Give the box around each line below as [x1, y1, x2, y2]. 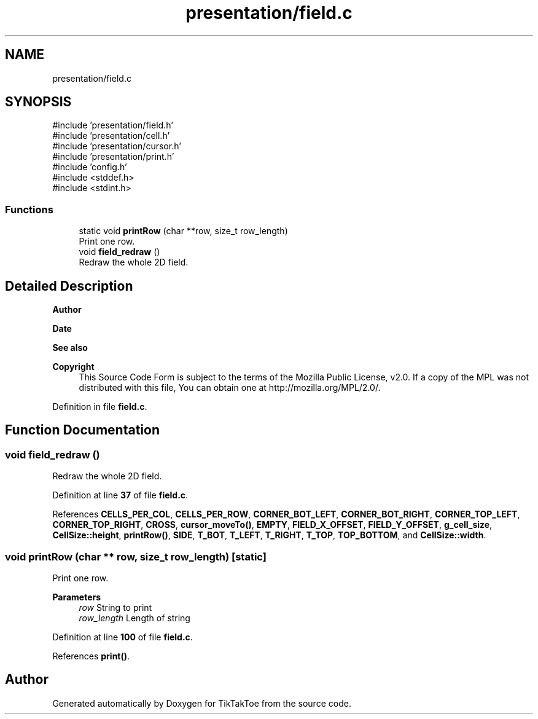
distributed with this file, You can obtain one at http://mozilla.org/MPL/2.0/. [79, 382, 381, 393]
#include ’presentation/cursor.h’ [52, 141, 181, 152]
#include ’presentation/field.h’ [52, 120, 173, 131]
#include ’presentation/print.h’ [52, 151, 174, 162]
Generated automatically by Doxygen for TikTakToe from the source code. [52, 697, 351, 709]
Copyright [52, 361, 95, 372]
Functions [5, 203, 53, 216]
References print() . [52, 651, 130, 661]
